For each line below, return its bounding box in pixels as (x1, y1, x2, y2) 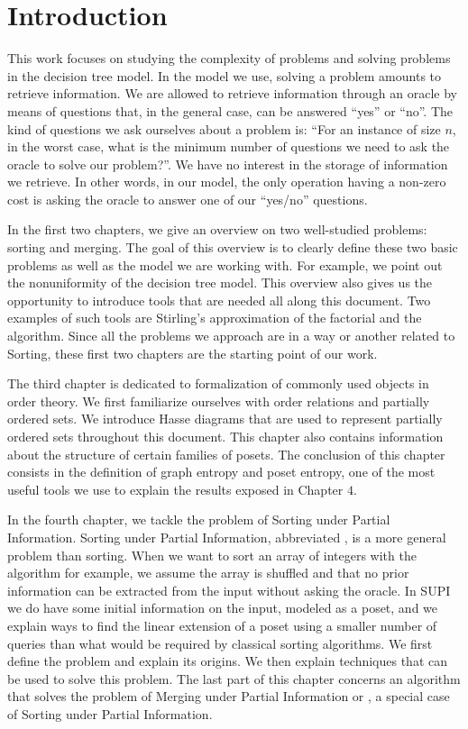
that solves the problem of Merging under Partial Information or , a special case (7, 687, 450, 706)
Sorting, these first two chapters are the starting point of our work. (7, 343, 378, 362)
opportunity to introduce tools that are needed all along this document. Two (7, 290, 431, 309)
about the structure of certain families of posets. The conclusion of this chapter (7, 444, 445, 463)
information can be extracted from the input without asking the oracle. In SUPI (7, 580, 451, 599)
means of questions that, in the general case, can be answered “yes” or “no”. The (7, 101, 454, 120)
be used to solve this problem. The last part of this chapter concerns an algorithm (7, 669, 461, 688)
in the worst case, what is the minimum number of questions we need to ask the (7, 137, 450, 156)
